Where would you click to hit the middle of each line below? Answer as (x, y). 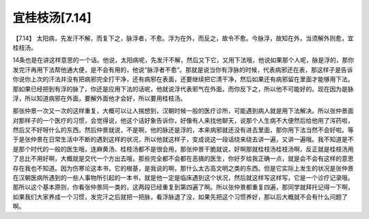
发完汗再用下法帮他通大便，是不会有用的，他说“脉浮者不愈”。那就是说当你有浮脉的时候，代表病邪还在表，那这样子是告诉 (183, 70)
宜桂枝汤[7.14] (52, 18)
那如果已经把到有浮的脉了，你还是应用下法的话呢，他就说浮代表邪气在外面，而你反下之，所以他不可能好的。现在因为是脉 (183, 89)
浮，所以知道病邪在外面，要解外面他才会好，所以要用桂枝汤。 (99, 98)
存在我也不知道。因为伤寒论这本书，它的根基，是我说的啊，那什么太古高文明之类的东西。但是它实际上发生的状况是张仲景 (183, 168)
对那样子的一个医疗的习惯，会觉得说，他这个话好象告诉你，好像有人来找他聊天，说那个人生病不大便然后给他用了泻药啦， (183, 120)
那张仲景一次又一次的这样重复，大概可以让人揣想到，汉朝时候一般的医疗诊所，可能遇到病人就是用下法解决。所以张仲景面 (183, 111)
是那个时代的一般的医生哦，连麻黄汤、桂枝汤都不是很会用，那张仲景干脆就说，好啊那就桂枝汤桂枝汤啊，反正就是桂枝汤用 (183, 149)
